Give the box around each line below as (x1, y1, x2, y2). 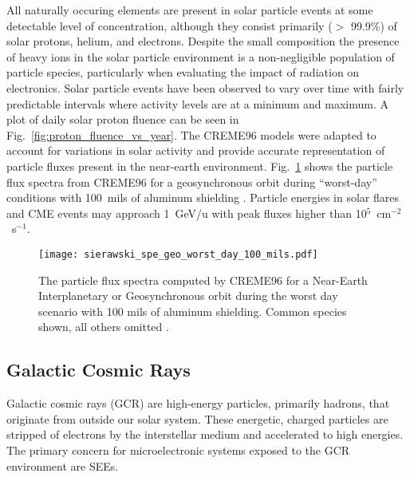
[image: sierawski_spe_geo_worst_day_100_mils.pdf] (38, 248, 318, 260)
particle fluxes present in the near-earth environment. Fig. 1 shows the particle (6, 157, 393, 174)
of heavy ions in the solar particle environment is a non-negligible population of (6, 48, 395, 65)
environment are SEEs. (6, 457, 119, 474)
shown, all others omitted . (38, 318, 169, 335)
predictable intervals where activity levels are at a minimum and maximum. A (6, 95, 388, 112)
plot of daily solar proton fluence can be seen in (6, 111, 239, 128)
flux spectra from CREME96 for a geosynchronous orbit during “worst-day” (6, 173, 377, 190)
